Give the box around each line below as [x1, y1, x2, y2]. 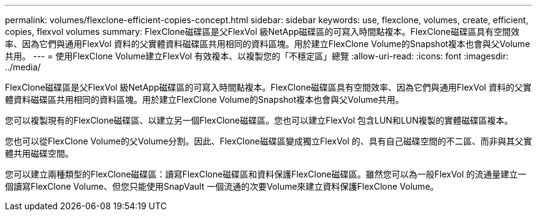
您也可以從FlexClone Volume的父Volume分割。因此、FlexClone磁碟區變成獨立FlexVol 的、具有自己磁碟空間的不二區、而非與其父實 [5, 136, 532, 146]
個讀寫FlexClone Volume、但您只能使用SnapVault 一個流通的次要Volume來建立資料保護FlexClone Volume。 [5, 181, 439, 192]
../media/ [5, 62, 41, 72]
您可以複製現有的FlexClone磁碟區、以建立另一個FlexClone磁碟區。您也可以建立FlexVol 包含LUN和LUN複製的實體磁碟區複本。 [5, 115, 513, 125]
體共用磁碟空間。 [5, 148, 74, 158]
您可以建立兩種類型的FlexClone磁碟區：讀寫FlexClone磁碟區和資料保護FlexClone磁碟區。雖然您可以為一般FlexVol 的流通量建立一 [5, 169, 527, 179]
